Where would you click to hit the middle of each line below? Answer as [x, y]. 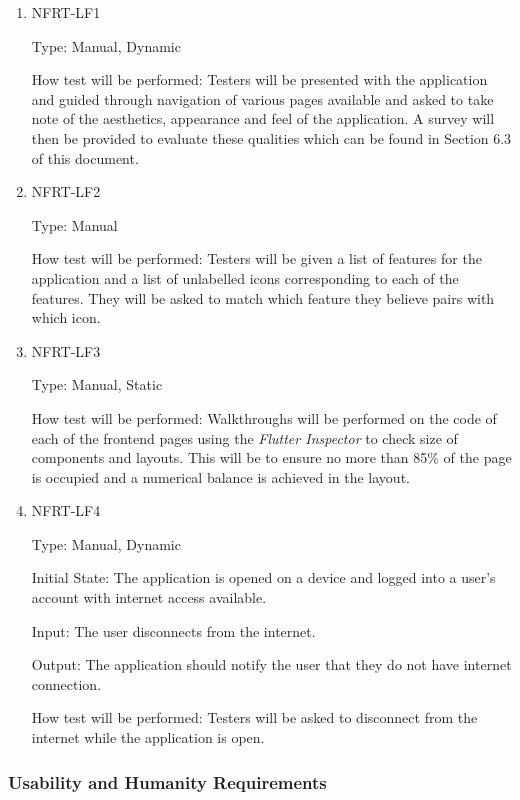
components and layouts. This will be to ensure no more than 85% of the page [271, 457]
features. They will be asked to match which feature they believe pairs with [263, 297]
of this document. [85, 157]
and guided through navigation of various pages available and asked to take [262, 98]
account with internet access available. [149, 597]
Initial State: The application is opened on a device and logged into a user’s [263, 577]
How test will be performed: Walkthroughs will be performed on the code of [264, 417]
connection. [66, 683]
